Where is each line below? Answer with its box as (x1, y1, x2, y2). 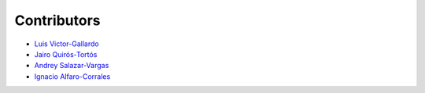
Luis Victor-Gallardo (34, 39, 99, 48)
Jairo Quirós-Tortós (34, 49, 98, 59)
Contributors (14, 12, 102, 29)
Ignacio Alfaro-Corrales (34, 71, 111, 81)
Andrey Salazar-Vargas (34, 61, 109, 70)
